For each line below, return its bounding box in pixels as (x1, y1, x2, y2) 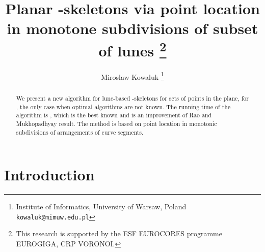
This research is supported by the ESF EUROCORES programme (16, 228, 222, 239)
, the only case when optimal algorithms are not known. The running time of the (16, 102, 231, 111)
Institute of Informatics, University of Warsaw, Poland (16, 201, 187, 212)
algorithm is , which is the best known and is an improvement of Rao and (16, 111, 212, 119)
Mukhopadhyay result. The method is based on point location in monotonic (16, 119, 217, 128)
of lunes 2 (98, 38, 167, 60)
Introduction (4, 164, 95, 185)
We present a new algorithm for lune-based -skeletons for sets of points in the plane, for (16, 93, 249, 102)
